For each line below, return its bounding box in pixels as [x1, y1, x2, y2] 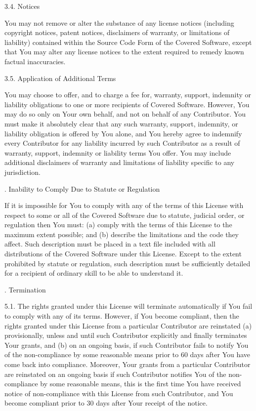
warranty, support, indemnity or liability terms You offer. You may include [4, 147, 231, 158]
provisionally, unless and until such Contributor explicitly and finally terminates [4, 330, 247, 340]
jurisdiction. [4, 166, 41, 177]
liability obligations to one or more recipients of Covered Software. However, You [4, 99, 250, 109]
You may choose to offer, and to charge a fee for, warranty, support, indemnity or [4, 89, 251, 100]
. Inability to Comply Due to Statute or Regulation [4, 183, 160, 194]
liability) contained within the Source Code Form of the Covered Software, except [4, 37, 252, 47]
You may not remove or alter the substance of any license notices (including [4, 17, 234, 28]
